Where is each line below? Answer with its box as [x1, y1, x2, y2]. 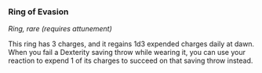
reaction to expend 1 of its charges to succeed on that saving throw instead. [8, 56, 253, 65]
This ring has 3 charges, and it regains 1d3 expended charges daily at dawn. [8, 39, 255, 49]
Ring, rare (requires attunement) [8, 24, 112, 34]
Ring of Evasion [8, 6, 69, 17]
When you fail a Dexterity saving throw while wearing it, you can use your [8, 48, 246, 57]
